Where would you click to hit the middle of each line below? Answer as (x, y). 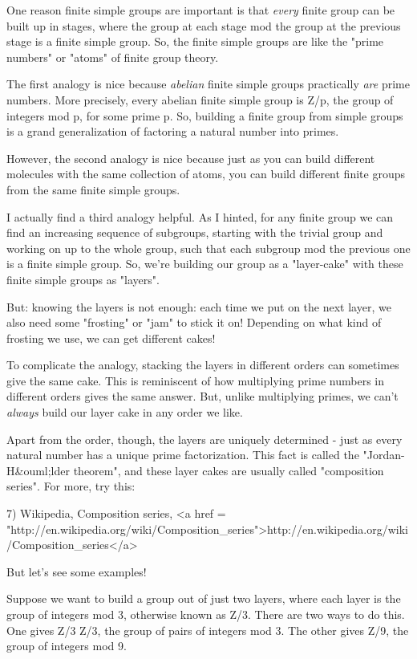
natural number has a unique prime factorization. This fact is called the (183, 455)
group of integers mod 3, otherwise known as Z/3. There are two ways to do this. (206, 614)
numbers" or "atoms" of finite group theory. (113, 57)
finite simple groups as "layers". (83, 279)
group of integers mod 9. (67, 646)
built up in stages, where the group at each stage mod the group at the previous (204, 25)
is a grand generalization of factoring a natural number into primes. (173, 131)
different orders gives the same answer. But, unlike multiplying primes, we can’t (202, 396)
